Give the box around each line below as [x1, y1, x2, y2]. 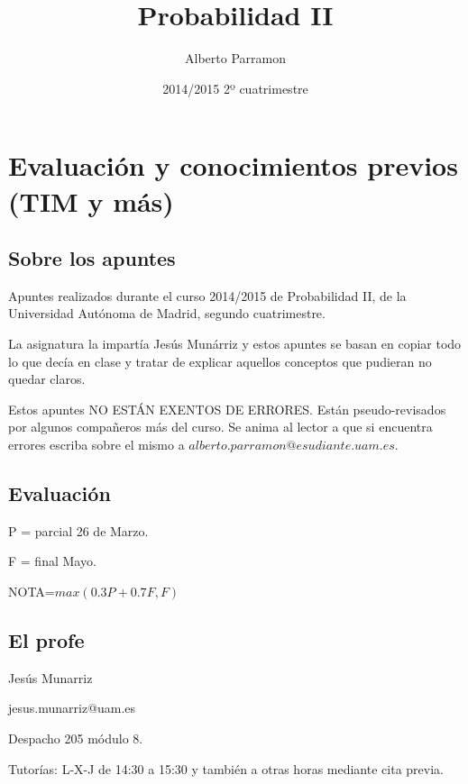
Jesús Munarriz [8, 668, 93, 687]
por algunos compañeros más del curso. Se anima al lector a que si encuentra [8, 417, 433, 436]
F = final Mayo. [8, 552, 96, 570]
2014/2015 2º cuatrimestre [162, 78, 308, 97]
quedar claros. [8, 369, 86, 388]
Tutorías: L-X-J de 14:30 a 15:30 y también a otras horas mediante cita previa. [8, 759, 444, 778]
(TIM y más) [8, 182, 174, 219]
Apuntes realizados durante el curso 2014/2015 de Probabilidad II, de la [8, 286, 407, 305]
